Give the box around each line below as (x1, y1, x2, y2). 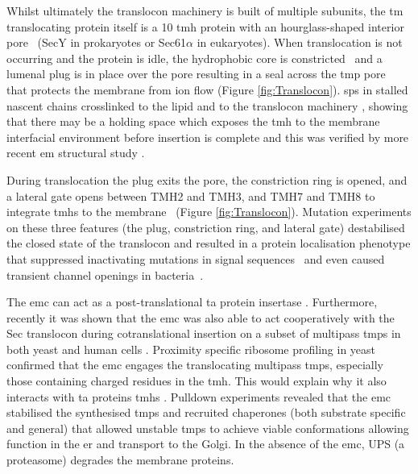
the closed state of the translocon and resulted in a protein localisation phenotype (6, 235, 411, 252)
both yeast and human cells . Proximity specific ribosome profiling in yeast (6, 340, 376, 357)
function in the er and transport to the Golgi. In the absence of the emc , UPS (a (6, 435, 405, 452)
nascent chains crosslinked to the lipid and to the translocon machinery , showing (6, 97, 408, 114)
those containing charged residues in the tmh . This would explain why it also (6, 372, 387, 389)
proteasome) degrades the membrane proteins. (6, 451, 234, 468)
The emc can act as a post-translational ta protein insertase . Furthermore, (6, 293, 378, 310)
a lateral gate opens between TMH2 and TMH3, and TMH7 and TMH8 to (6, 187, 375, 204)
